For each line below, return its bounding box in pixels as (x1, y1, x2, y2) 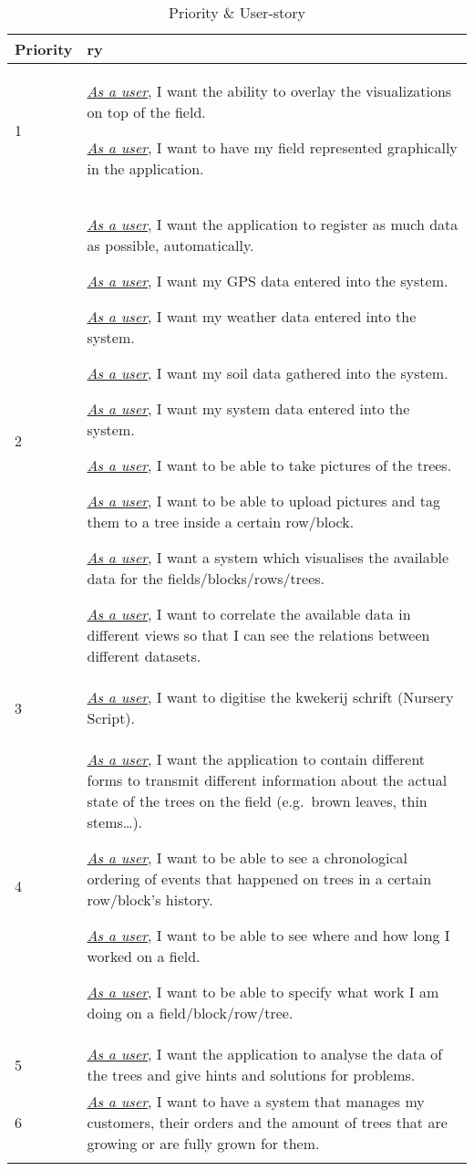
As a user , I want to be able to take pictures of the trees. (87, 455, 452, 476)
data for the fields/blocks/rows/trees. (87, 568, 325, 589)
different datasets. (87, 645, 201, 666)
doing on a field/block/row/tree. (87, 1002, 294, 1023)
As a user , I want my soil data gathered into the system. (87, 362, 448, 383)
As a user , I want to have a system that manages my (87, 1091, 425, 1112)
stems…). (87, 811, 143, 832)
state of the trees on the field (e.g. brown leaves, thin (87, 790, 428, 811)
